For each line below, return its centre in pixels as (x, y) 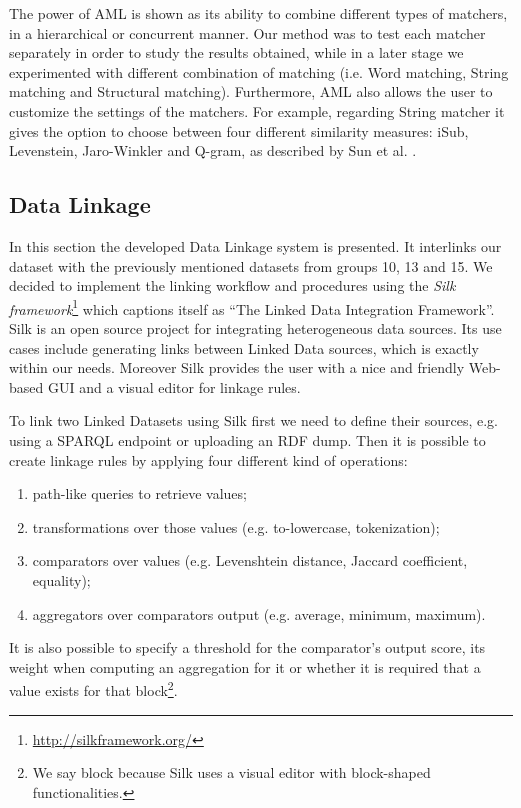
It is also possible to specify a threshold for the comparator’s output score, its (247, 647)
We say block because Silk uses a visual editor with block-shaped (231, 772)
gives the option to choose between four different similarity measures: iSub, (239, 130)
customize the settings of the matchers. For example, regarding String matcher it (257, 110)
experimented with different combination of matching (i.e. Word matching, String (259, 71)
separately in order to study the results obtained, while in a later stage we (236, 52)
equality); (61, 579)
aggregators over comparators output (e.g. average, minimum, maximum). (259, 613)
